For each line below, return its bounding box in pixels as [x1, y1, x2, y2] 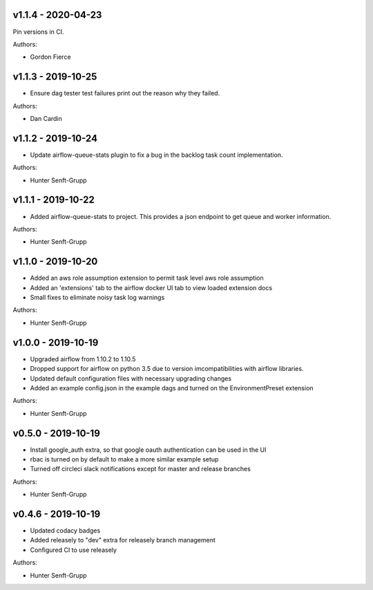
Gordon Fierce [30, 53, 72, 61]
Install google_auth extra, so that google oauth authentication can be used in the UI [30, 446, 267, 454]
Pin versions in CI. [12, 28, 64, 36]
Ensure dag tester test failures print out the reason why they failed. [30, 89, 220, 97]
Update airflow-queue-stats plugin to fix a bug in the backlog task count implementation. [30, 151, 283, 159]
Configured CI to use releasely [30, 546, 117, 554]
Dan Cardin [30, 114, 62, 122]
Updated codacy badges [30, 526, 101, 535]
